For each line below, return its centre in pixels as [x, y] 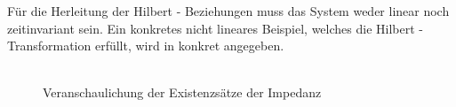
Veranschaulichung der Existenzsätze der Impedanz [182, 92]
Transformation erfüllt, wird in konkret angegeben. [146, 46]
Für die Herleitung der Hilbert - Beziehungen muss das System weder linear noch [228, 11]
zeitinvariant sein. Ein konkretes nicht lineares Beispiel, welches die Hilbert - [215, 28]
